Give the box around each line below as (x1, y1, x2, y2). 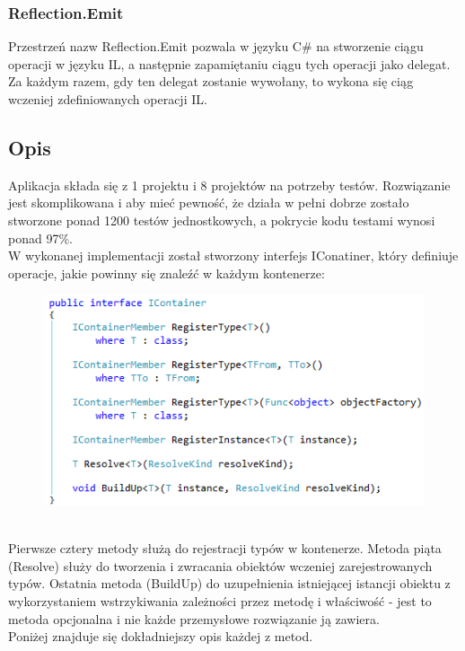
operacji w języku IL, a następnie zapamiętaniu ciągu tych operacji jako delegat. (8, 54, 451, 73)
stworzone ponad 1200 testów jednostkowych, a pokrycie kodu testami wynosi (8, 210, 435, 229)
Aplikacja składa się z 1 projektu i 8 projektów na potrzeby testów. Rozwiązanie (8, 175, 451, 194)
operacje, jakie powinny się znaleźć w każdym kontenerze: (8, 263, 325, 282)
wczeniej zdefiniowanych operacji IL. (8, 90, 207, 108)
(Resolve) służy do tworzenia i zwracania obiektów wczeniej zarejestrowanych (8, 556, 433, 575)
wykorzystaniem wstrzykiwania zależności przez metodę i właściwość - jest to (8, 592, 432, 611)
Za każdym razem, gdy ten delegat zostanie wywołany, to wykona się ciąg (8, 72, 414, 91)
